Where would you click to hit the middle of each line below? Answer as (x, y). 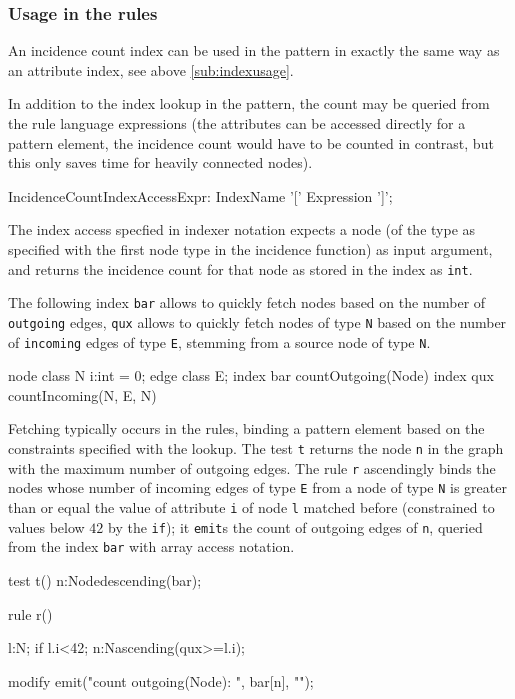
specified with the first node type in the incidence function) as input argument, (250, 248)
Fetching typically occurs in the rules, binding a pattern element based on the (246, 428)
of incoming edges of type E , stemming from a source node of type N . (219, 341)
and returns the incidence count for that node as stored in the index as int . (240, 268)
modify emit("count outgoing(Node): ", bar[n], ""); (161, 680)
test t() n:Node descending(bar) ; (105, 579)
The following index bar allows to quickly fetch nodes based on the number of (247, 302)
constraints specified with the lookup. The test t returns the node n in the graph (256, 447)
